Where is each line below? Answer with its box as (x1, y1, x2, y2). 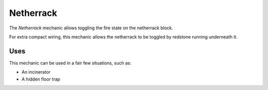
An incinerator (21, 69, 51, 75)
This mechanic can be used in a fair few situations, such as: (9, 60, 132, 66)
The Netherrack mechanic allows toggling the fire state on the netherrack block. (9, 25, 173, 31)
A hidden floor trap (21, 76, 61, 82)
